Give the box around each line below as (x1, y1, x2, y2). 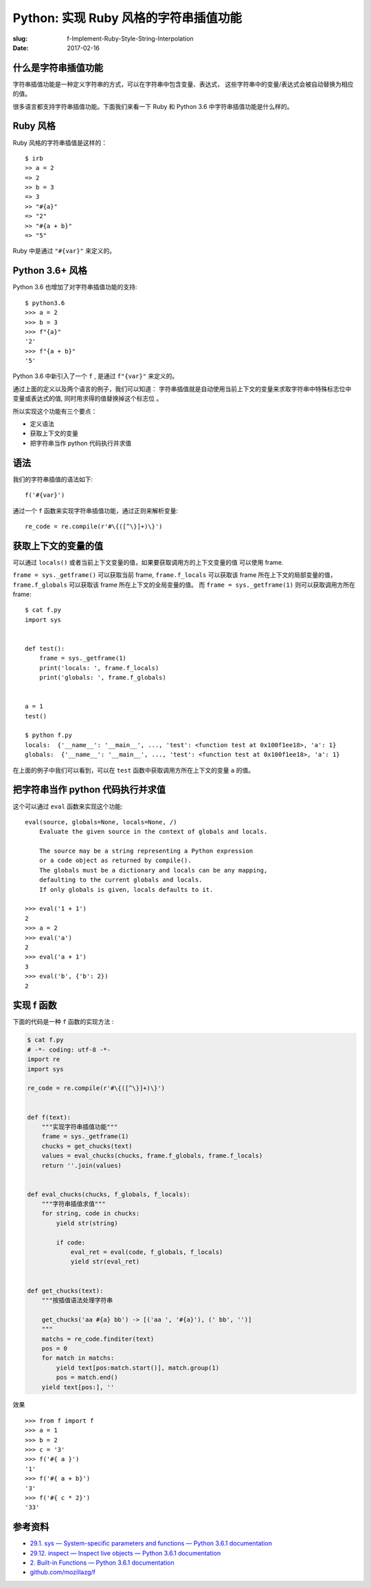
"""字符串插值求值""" (41, 1200, 106, 1208)
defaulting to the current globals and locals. (38, 876, 203, 884)
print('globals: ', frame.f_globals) (38, 673, 166, 682)
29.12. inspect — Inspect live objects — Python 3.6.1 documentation (30, 1549, 221, 1557)
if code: (56, 1238, 86, 1246)
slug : (12, 34, 27, 43)
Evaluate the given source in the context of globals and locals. (38, 828, 268, 836)
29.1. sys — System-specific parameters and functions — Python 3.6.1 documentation (30, 1539, 273, 1547)
